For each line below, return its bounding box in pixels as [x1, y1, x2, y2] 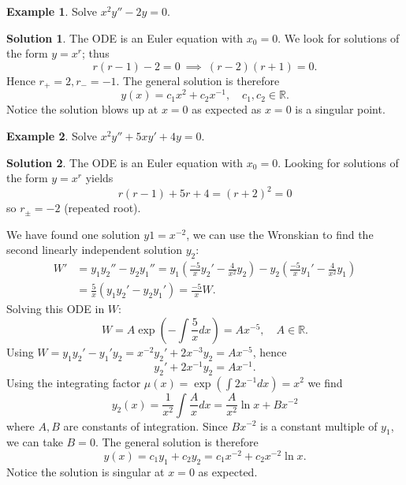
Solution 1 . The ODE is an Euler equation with [6, 29, 244, 46]
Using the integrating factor [6, 374, 141, 390]
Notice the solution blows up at [6, 101, 158, 118]
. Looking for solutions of [277, 154, 399, 170]
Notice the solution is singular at [6, 463, 165, 479]
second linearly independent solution [6, 241, 183, 258]
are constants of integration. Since [63, 417, 228, 434]
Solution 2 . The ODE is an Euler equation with [6, 154, 244, 170]
